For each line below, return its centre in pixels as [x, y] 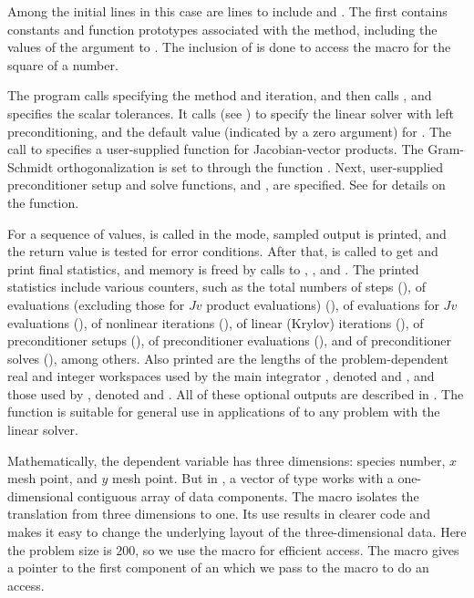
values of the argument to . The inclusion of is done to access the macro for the [229, 47]
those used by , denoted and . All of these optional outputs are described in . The [236, 393]
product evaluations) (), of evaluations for [323, 304]
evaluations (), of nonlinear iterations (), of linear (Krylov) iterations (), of [216, 322]
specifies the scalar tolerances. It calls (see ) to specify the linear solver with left [231, 113]
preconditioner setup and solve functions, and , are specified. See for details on [227, 185]
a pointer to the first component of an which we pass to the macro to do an [218, 567]
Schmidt [31, 166]
